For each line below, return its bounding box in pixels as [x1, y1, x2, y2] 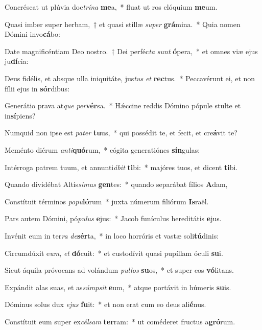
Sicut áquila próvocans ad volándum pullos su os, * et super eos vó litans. [5, 265, 234, 275]
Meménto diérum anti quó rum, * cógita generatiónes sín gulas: [5, 144, 200, 155]
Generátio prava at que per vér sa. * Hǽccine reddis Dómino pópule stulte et [5, 100, 241, 111]
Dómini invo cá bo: [5, 29, 60, 39]
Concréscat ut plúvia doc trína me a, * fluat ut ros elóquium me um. [5, 2, 218, 12]
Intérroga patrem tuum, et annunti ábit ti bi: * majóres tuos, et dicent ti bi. [5, 161, 238, 172]
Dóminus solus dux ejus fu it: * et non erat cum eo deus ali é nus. [5, 299, 206, 310]
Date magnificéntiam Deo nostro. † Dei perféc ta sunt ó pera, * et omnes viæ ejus [5, 45, 258, 56]
